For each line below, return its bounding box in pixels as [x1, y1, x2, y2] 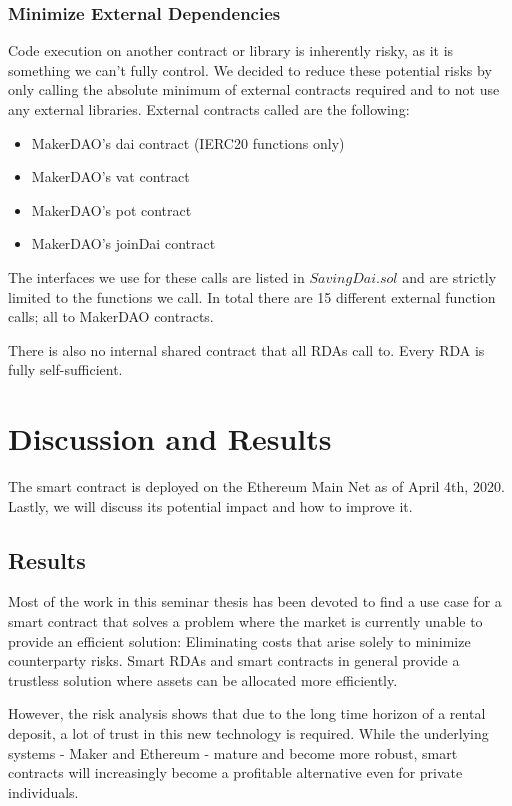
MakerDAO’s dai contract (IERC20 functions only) [31, 132, 345, 153]
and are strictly [402, 266, 497, 287]
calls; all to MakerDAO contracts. [8, 306, 214, 327]
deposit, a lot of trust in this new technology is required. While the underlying [8, 723, 489, 744]
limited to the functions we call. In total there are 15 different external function [8, 286, 496, 307]
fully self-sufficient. [8, 359, 123, 380]
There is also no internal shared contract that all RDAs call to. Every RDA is [8, 339, 485, 360]
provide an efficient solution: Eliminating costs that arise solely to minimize [8, 630, 471, 651]
